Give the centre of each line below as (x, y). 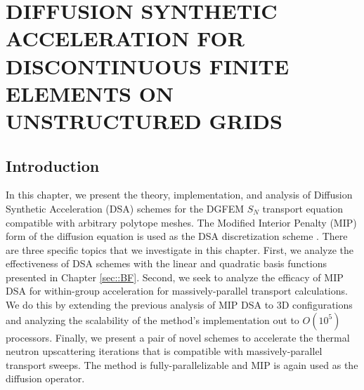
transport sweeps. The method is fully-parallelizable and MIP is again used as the (182, 364)
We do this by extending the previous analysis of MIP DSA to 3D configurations (179, 305)
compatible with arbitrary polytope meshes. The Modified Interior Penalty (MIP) (181, 222)
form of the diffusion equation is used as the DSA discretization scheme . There (177, 236)
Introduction (53, 165)
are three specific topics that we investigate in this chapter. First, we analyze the (180, 249)
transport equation (303, 208)
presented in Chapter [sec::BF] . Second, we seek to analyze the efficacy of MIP (175, 277)
